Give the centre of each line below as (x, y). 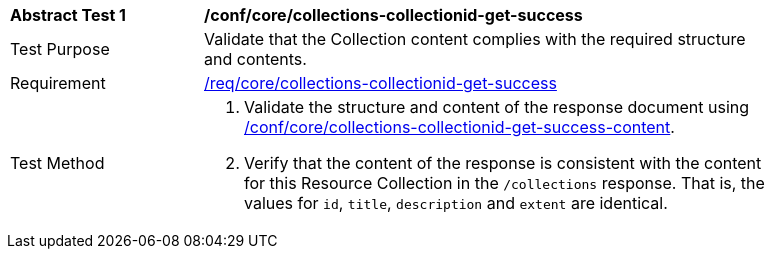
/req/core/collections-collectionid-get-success (380, 83)
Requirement (58, 83)
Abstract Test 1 (68, 15)
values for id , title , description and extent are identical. (456, 203)
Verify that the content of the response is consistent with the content (503, 163)
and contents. (255, 59)
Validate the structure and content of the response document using (497, 107)
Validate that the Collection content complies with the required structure (475, 39)
